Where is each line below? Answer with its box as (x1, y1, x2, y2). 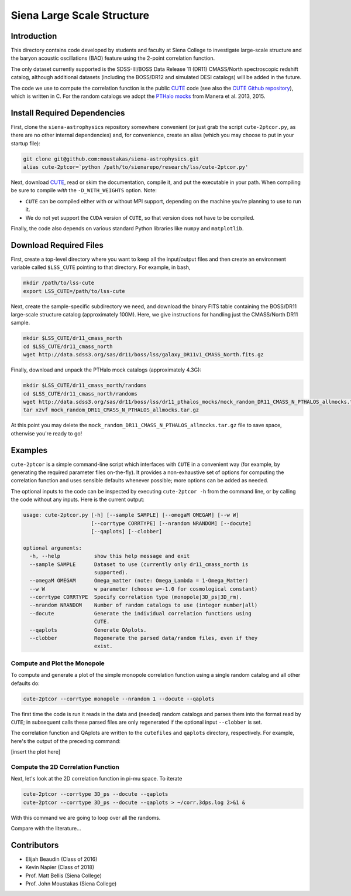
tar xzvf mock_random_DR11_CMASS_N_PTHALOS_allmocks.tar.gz (23, 407, 199, 413)
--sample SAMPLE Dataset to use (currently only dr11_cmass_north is (29, 561, 249, 568)
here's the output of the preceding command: (11, 737, 121, 744)
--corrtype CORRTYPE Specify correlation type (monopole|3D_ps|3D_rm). (29, 594, 243, 601)
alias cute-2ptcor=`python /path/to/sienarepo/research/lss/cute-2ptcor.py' (23, 164, 249, 171)
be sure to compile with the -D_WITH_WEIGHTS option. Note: (11, 187, 157, 194)
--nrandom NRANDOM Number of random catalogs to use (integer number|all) (29, 602, 258, 609)
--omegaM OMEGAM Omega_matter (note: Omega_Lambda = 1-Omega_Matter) (29, 577, 249, 584)
